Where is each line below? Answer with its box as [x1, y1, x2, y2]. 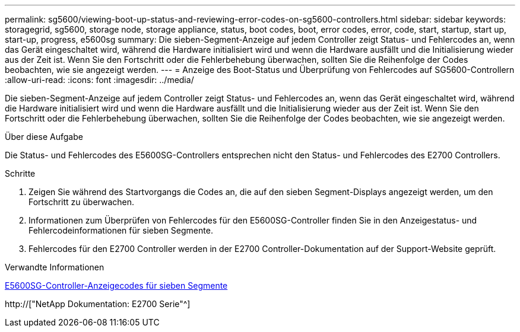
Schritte [5, 168, 36, 178]
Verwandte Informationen [5, 262, 104, 272]
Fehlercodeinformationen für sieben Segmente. [28, 225, 213, 235]
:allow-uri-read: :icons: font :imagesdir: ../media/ [5, 75, 194, 85]
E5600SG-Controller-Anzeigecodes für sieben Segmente [5, 280, 228, 290]
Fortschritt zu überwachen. [28, 197, 135, 207]
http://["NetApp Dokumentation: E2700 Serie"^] [5, 299, 191, 309]
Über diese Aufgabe [5, 132, 83, 142]
